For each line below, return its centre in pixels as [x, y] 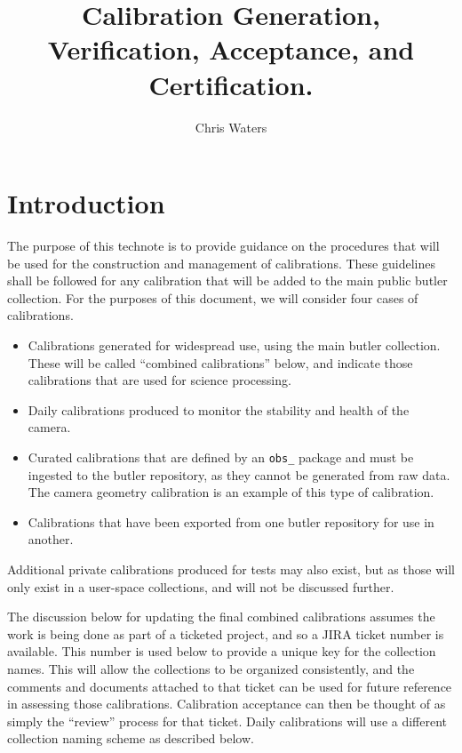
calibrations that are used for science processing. [159, 380]
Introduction [86, 203]
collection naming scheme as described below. [131, 738]
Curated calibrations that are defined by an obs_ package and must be [221, 457]
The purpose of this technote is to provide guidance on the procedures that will [223, 246]
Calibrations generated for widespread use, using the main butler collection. [234, 345]
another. [51, 539]
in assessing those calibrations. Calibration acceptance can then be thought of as [227, 704]
